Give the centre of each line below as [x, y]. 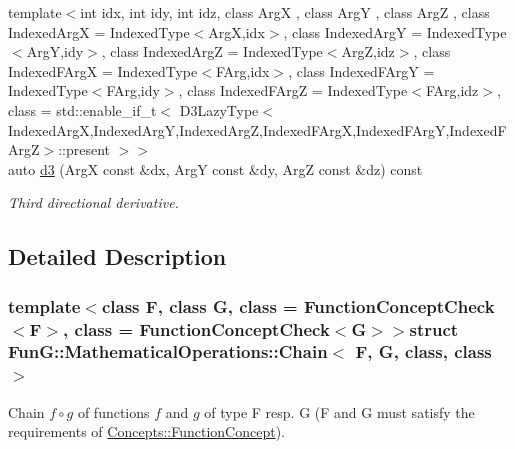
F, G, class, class [423, 351]
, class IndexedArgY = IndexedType [395, 31]
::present [84, 149]
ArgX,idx [236, 31]
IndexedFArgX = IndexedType [103, 70]
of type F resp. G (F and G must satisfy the [339, 411]
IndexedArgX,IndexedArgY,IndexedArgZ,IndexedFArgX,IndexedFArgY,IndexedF [257, 129]
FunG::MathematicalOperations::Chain [168, 351]
